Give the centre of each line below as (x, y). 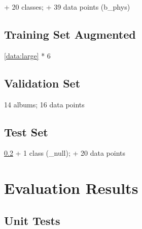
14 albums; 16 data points (44, 104)
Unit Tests (32, 220)
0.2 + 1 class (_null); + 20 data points (65, 153)
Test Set (26, 132)
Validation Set (42, 83)
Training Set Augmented (70, 34)
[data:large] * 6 (27, 55)
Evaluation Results (71, 188)
